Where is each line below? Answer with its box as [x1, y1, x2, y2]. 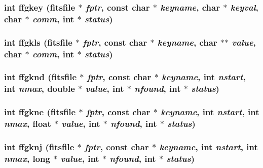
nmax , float [4, 117, 51, 130]
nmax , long [4, 152, 50, 164]
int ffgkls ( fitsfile [4, 36, 72, 48]
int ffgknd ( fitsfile [4, 71, 77, 83]
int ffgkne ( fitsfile [4, 106, 76, 118]
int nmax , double [4, 82, 75, 95]
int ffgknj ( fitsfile [4, 140, 74, 153]
